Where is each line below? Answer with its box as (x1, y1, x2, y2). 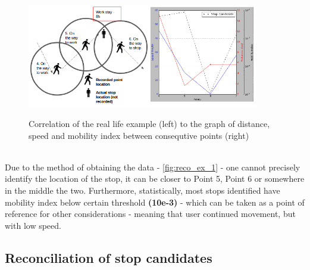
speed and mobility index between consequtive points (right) (29, 129, 249, 141)
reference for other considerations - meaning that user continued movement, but (5, 207, 296, 220)
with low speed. (5, 219, 61, 231)
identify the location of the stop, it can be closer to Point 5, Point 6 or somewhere (5, 172, 305, 185)
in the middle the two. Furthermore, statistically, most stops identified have (5, 184, 280, 197)
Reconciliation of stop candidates (5, 248, 212, 266)
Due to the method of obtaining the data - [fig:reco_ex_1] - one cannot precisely (5, 160, 300, 173)
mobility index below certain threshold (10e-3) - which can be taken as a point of (5, 195, 305, 208)
